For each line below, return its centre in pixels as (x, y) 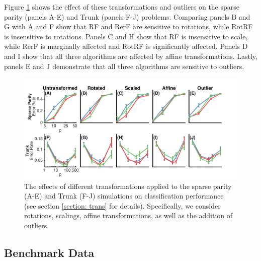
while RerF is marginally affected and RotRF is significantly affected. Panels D (126, 46)
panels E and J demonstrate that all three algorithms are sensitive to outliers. (124, 66)
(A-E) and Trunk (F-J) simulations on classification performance (124, 196)
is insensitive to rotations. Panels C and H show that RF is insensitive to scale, (126, 36)
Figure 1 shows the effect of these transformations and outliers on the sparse (122, 7)
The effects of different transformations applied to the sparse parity (128, 186)
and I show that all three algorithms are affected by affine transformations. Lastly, (131, 56)
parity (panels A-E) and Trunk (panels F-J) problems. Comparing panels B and (127, 16)
